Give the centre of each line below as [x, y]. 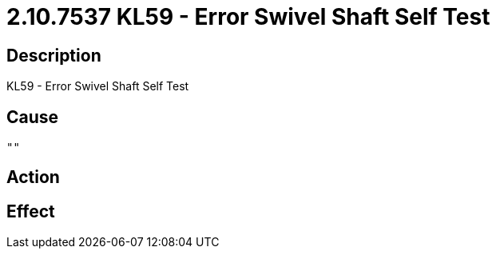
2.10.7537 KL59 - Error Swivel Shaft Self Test [248, 17]
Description [54, 55]
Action [33, 177]
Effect [31, 211]
